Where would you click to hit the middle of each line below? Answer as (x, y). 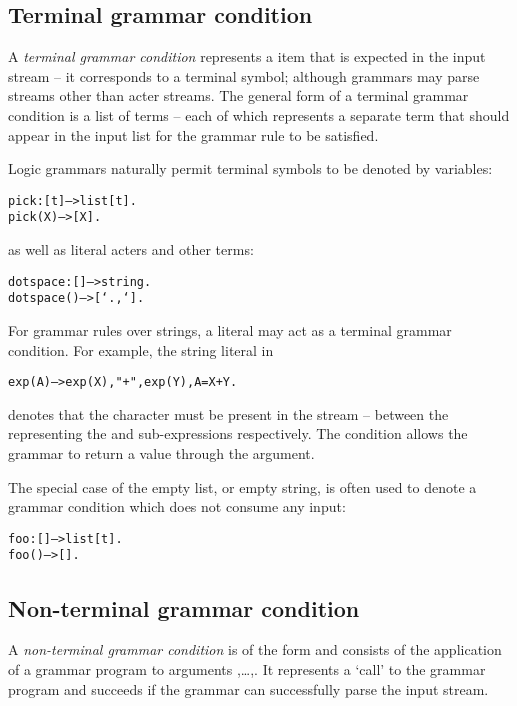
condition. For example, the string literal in (141, 349)
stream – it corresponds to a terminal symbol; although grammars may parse (244, 75)
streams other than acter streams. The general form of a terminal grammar (238, 95)
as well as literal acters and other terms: (131, 249)
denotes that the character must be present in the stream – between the (228, 413)
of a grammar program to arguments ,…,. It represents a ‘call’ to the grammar (247, 668)
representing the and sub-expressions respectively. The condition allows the (238, 433)
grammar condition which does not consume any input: (177, 506)
